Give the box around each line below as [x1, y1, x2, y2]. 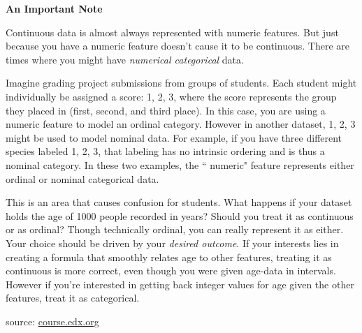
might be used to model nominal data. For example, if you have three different [6, 130, 342, 145]
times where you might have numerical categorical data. [6, 52, 244, 66]
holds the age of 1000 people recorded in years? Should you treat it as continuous [6, 208, 354, 223]
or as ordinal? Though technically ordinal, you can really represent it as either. [6, 222, 344, 237]
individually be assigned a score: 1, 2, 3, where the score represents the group [6, 89, 337, 103]
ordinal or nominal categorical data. [6, 171, 159, 186]
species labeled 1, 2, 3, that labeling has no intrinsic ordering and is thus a [6, 144, 325, 158]
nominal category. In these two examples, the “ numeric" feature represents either [6, 157, 354, 172]
